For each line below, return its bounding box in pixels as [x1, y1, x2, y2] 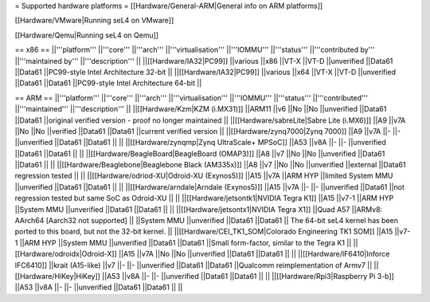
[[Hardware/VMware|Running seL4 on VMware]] [14, 16, 174, 25]
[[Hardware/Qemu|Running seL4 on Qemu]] [14, 30, 159, 40]
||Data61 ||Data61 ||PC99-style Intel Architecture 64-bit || [14, 78, 202, 88]
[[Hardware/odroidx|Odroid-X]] [14, 249, 117, 259]
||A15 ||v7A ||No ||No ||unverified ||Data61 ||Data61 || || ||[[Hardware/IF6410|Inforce [118, 249, 390, 259]
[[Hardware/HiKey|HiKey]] [14, 271, 101, 280]
